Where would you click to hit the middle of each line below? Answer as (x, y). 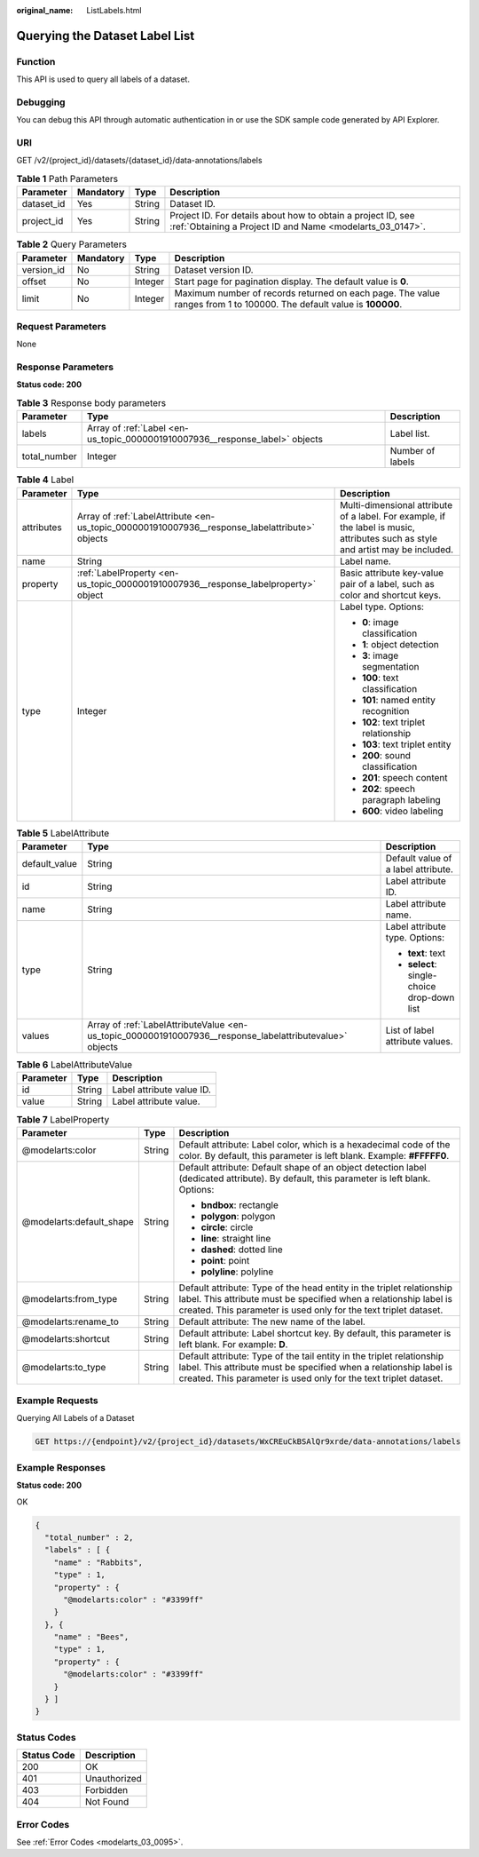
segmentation (391, 666)
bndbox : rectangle (239, 1205)
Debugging (41, 102)
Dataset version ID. (214, 269)
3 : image (381, 655)
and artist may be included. (397, 549)
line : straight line (236, 1238)
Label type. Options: (382, 607)
